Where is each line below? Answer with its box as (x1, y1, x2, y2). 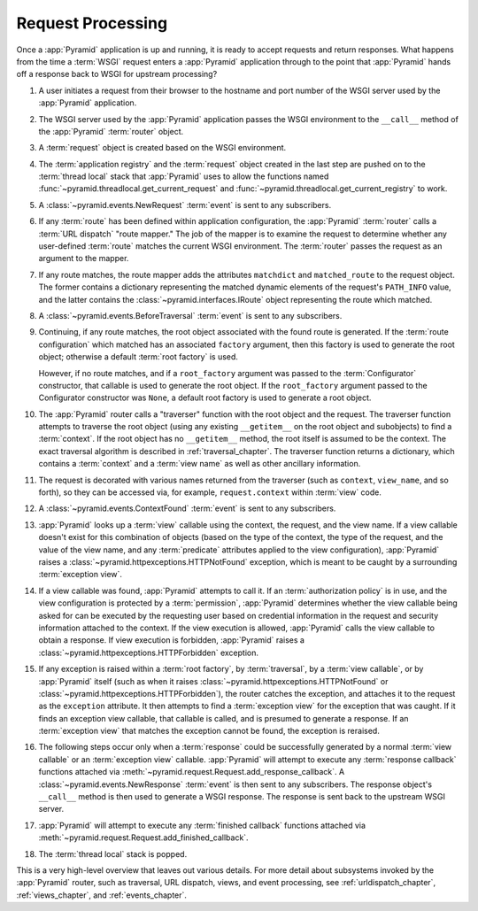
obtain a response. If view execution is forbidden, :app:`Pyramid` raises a (38, 635, 305, 645)
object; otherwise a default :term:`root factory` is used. (38, 351, 239, 362)
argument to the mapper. (38, 253, 129, 264)
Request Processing (16, 13, 168, 33)
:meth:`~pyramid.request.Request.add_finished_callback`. (38, 832, 249, 843)
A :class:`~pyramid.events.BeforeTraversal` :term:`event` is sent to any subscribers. (38, 310, 343, 320)
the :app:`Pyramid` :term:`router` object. (38, 126, 184, 136)
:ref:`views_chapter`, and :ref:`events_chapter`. (16, 890, 188, 900)
